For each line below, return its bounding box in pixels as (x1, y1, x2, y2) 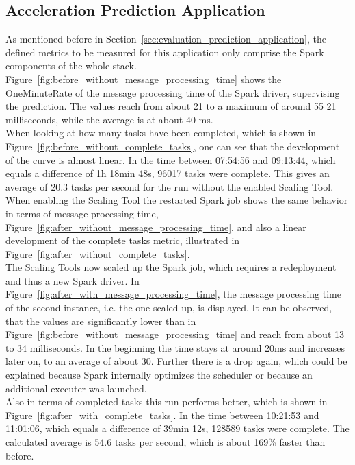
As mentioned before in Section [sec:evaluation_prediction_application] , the (5, 32, 326, 46)
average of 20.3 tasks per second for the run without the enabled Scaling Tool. (5, 179, 334, 193)
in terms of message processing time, (5, 206, 159, 220)
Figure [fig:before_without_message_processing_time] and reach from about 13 (5, 327, 345, 342)
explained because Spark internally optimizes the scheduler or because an (5, 368, 313, 382)
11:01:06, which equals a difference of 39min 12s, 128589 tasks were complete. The (5, 421, 350, 436)
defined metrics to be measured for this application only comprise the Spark (5, 45, 324, 59)
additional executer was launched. (5, 381, 147, 395)
